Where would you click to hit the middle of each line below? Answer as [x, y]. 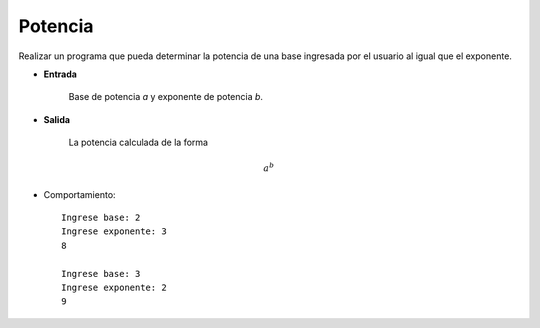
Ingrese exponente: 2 [114, 288]
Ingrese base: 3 [101, 273]
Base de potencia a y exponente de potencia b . [166, 97]
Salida [56, 119]
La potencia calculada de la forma [138, 142]
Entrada [60, 74]
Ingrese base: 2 [101, 218]
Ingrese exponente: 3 [114, 231]
